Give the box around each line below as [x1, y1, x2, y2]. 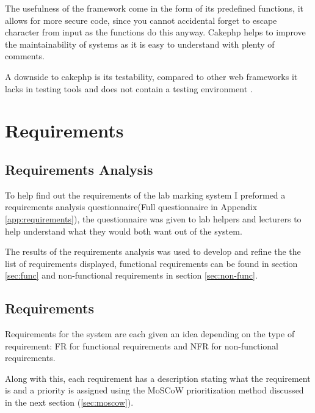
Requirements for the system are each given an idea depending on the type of [5, 327, 295, 340]
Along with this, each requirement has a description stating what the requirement [5, 371, 311, 384]
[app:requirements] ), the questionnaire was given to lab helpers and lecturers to [5, 212, 302, 225]
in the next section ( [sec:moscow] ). [5, 396, 134, 409]
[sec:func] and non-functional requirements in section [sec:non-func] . [5, 269, 258, 282]
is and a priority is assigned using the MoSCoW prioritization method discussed [5, 384, 304, 397]
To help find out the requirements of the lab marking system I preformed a [5, 188, 286, 201]
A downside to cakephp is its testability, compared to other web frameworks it [5, 70, 298, 82]
